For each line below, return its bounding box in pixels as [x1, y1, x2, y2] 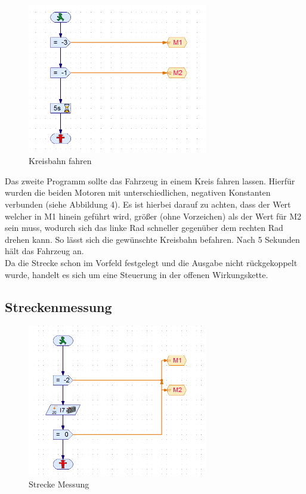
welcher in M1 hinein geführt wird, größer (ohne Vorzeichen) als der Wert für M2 [5, 209, 302, 222]
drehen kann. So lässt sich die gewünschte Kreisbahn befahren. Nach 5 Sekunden [5, 233, 300, 245]
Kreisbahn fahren [29, 155, 92, 167]
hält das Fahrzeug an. [5, 245, 84, 257]
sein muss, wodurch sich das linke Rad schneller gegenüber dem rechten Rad [5, 221, 283, 234]
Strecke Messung [29, 477, 89, 490]
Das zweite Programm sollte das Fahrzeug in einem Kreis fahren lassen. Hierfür [5, 174, 295, 187]
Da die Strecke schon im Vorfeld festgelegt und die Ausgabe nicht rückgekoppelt [5, 256, 298, 268]
